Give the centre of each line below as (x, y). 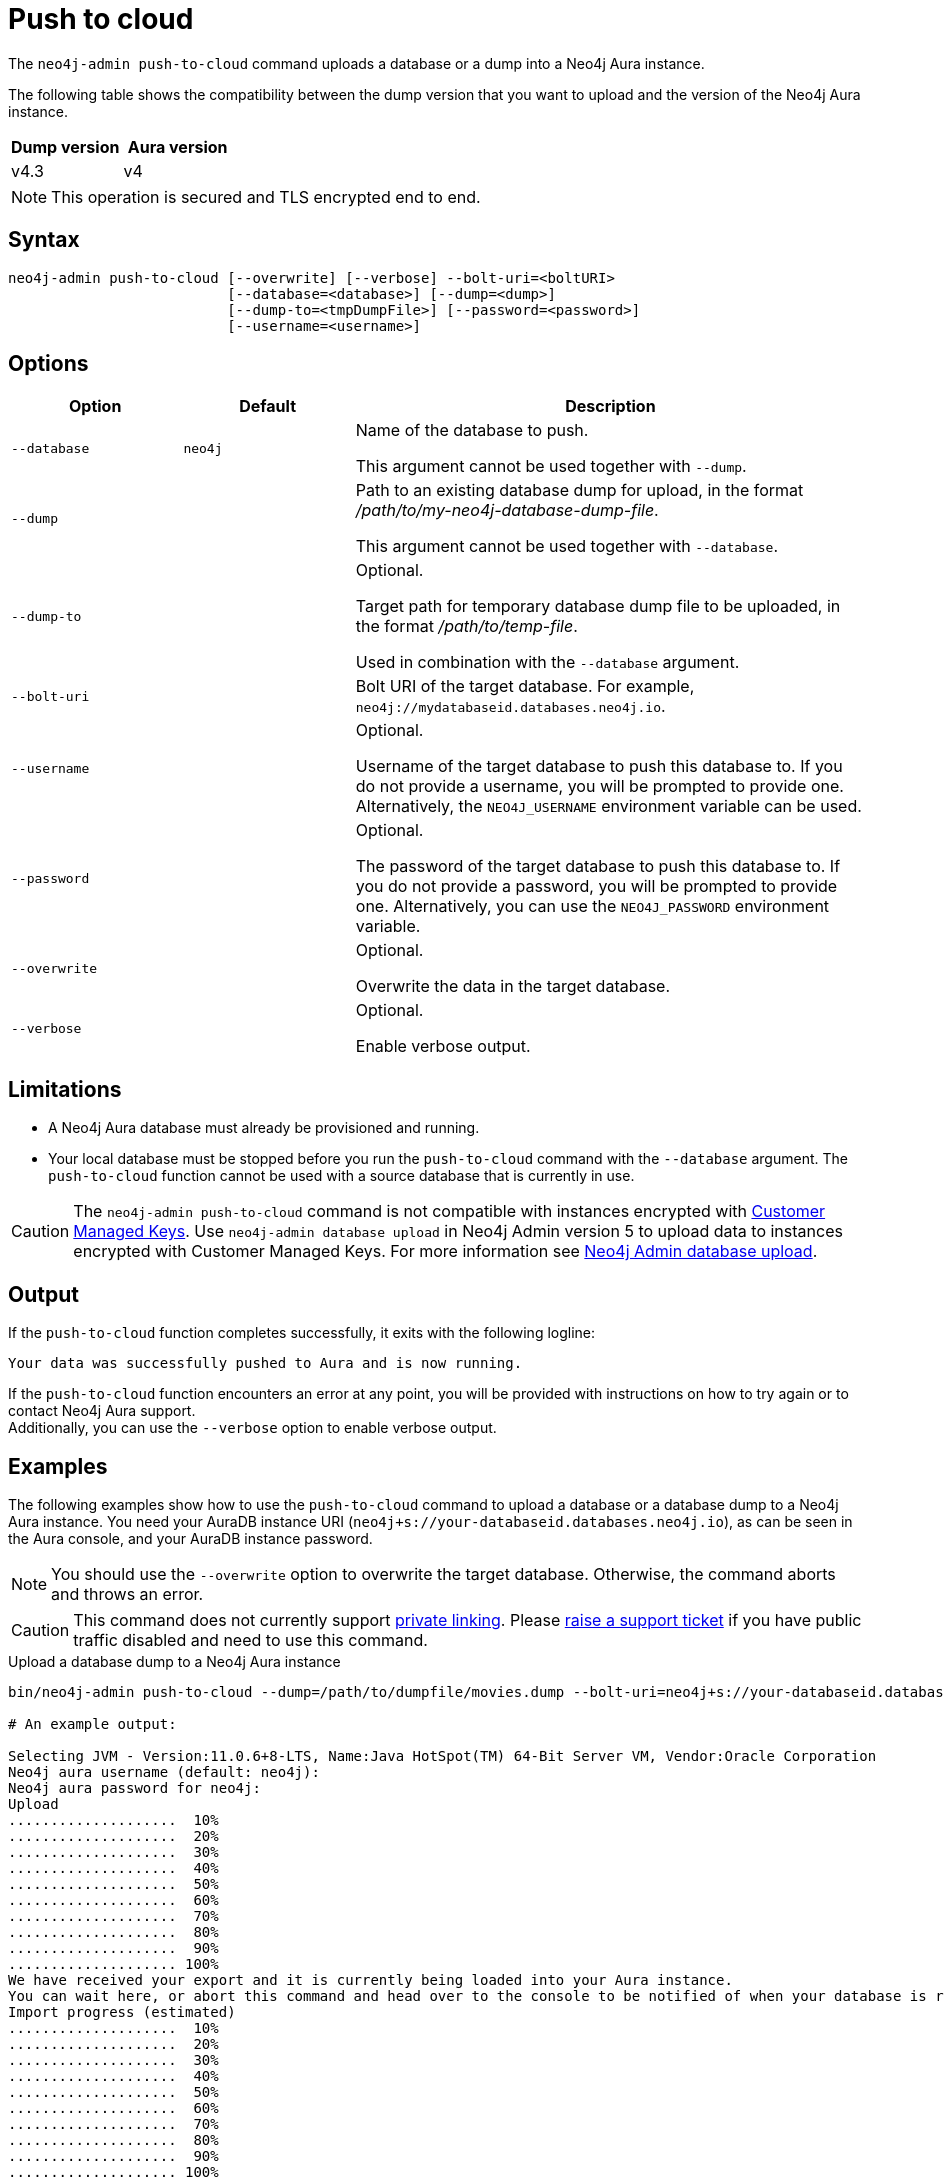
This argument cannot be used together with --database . (567, 546)
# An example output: (92, 1723)
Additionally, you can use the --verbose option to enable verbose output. (252, 1428)
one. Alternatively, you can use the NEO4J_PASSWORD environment (592, 906)
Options (48, 364)
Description (610, 406)
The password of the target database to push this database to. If (598, 866)
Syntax (44, 240)
